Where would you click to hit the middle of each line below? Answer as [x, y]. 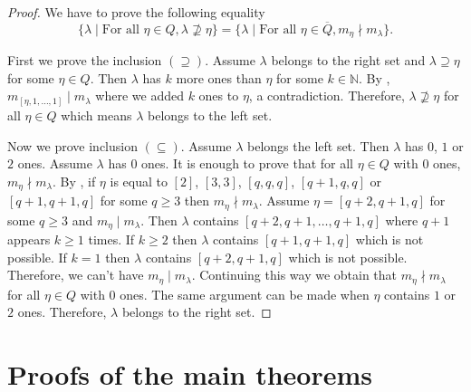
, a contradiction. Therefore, [327, 96]
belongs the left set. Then [318, 145]
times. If [111, 239]
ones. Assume [55, 163]
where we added [139, 96]
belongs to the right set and [348, 60]
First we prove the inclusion [85, 60]
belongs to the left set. [210, 115]
